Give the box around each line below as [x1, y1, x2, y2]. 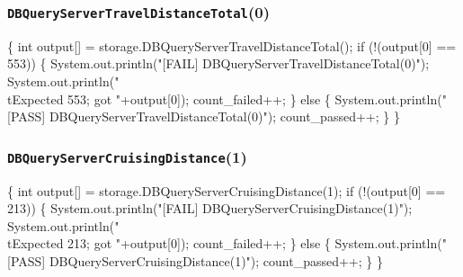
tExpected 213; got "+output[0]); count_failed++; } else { [7, 234, 331, 253]
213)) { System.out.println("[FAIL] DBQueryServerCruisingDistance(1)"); [7, 199, 413, 218]
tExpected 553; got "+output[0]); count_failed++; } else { [7, 89, 331, 108]
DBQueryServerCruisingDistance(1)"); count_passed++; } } [49, 251, 383, 270]
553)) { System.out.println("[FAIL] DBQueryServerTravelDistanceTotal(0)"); [7, 54, 430, 73]
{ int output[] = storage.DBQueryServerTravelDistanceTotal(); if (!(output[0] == [7, 36, 457, 55]
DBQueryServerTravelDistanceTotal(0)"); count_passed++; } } [49, 107, 400, 126]
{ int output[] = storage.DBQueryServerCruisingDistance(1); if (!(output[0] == [7, 181, 446, 200]
